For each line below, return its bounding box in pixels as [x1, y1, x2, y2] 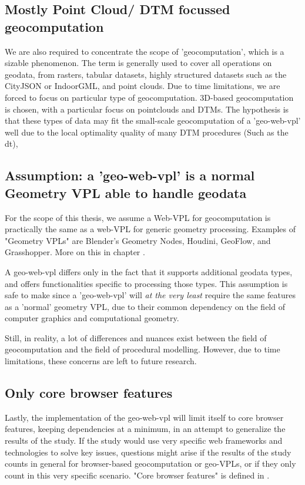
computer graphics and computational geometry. [5, 312, 179, 324]
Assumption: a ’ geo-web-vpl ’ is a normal [5, 166, 255, 184]
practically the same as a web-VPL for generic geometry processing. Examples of [5, 223, 296, 235]
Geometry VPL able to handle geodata [5, 183, 247, 202]
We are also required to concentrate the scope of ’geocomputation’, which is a [5, 45, 284, 57]
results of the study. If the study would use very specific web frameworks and [5, 434, 283, 447]
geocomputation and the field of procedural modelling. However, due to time [5, 343, 280, 355]
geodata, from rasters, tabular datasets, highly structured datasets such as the [5, 68, 287, 80]
